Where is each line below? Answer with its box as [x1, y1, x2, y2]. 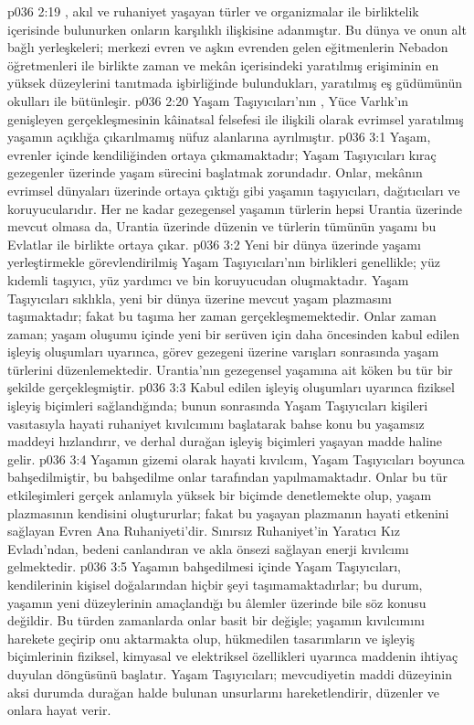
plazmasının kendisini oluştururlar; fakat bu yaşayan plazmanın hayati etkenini [7, 503, 449, 522]
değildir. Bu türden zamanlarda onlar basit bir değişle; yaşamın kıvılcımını [7, 611, 425, 630]
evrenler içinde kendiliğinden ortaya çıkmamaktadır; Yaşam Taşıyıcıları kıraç [7, 144, 437, 164]
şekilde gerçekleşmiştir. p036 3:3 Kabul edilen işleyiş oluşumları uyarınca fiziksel [7, 378, 455, 397]
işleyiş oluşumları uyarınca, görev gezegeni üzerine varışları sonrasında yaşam [7, 342, 439, 361]
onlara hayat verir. [7, 700, 111, 720]
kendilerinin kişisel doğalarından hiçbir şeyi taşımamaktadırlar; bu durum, [7, 575, 423, 593]
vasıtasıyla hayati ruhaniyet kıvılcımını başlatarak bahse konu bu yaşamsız [7, 413, 425, 432]
